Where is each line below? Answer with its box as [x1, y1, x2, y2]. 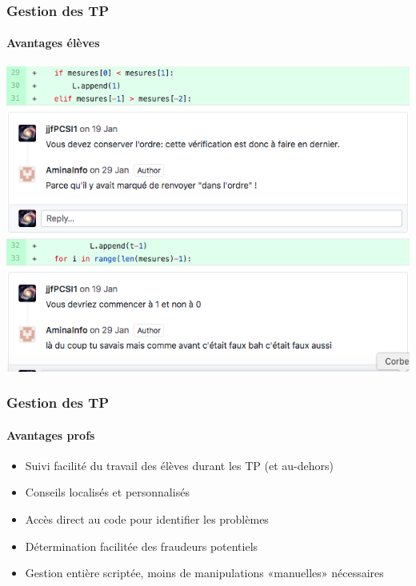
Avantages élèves [6, 34, 100, 51]
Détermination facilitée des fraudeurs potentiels [25, 537, 258, 554]
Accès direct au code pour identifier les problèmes [25, 511, 269, 528]
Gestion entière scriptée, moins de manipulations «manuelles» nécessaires [25, 564, 384, 581]
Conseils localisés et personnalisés [25, 484, 190, 500]
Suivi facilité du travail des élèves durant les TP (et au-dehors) [25, 456, 334, 473]
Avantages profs [6, 426, 95, 443]
